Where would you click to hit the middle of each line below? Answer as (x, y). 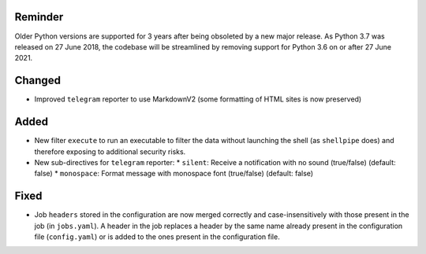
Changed (37, 81)
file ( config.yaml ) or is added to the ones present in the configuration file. (157, 237)
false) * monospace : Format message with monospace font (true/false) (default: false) (174, 174)
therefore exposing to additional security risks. (110, 151)
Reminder (39, 17)
